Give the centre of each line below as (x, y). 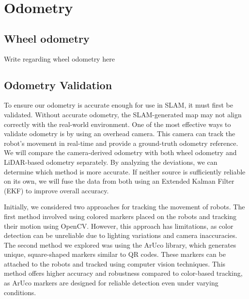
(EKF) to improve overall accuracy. (56, 190)
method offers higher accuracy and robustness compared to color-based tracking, (123, 273)
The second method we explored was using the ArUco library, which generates (120, 244)
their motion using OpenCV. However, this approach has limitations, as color (119, 226)
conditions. (20, 292)
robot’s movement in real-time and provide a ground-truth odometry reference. (121, 143)
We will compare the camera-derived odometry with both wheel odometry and (120, 152)
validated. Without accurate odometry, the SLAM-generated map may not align (123, 114)
